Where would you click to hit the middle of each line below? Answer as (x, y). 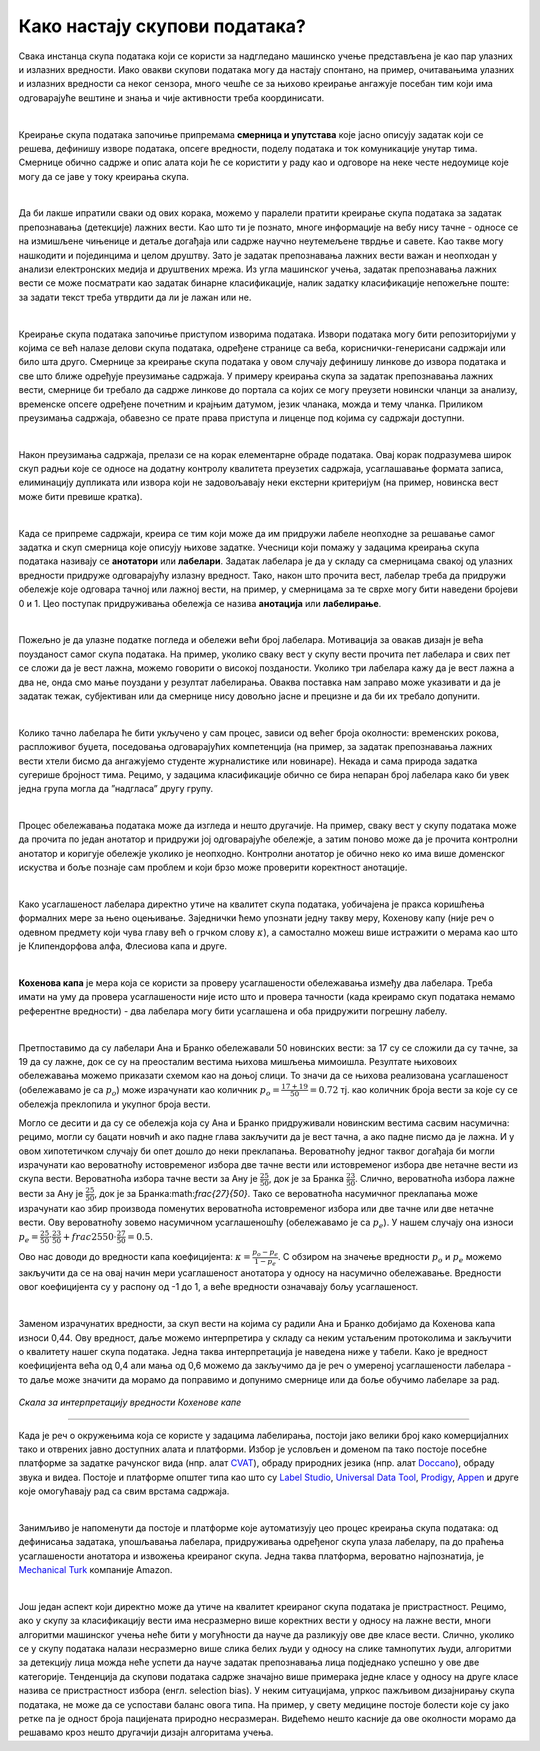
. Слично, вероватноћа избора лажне (435, 1179)
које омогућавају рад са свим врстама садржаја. (124, 1491)
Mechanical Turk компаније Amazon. (95, 1570)
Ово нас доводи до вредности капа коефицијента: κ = (134, 1257)
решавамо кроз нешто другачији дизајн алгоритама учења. (146, 1732)
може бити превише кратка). (80, 496)
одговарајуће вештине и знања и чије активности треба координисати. (171, 97)
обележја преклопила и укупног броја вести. (114, 1104)
